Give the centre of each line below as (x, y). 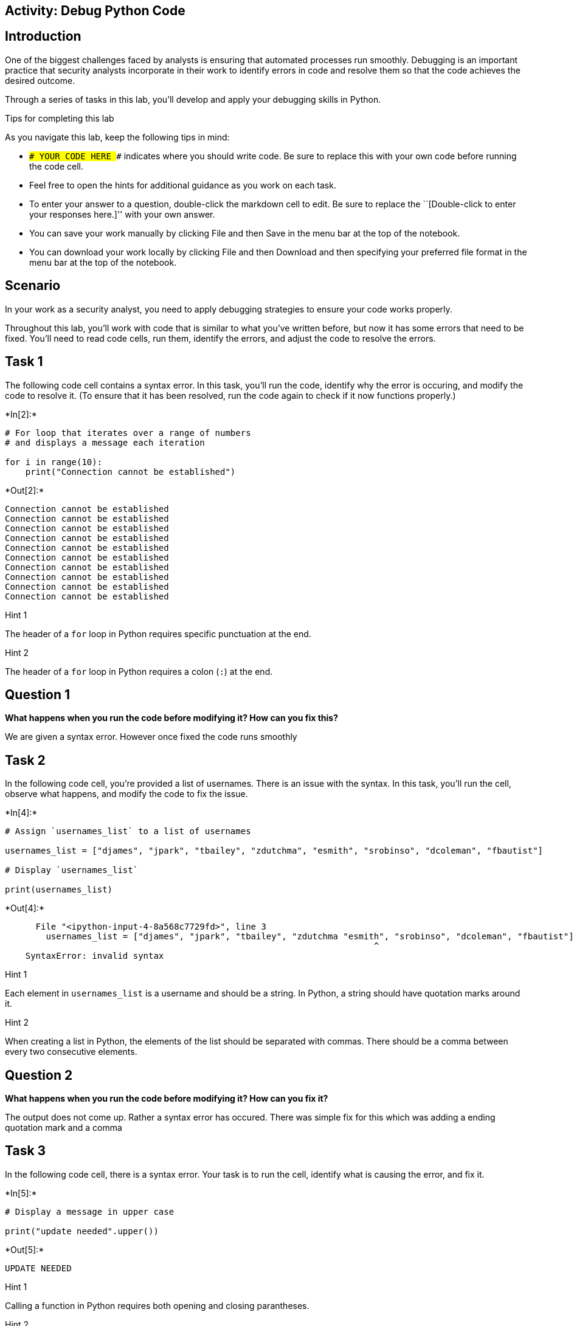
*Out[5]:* (25, 1249)
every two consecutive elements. (71, 1052)
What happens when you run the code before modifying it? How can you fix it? (167, 1099)
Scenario (33, 286)
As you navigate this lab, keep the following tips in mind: (117, 137)
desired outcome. (40, 80)
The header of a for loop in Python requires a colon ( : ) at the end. (139, 671)
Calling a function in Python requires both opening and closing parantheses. (157, 1305)
